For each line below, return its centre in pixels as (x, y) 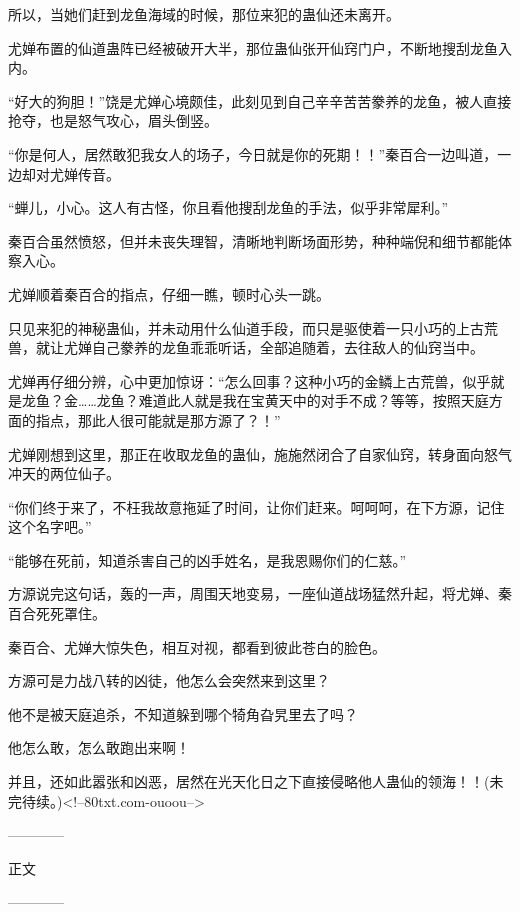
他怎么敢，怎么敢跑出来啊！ (99, 747)
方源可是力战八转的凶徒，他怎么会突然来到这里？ (169, 680)
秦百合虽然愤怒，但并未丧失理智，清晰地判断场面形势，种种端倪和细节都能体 (260, 240)
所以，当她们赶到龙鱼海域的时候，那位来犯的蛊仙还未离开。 (204, 14)
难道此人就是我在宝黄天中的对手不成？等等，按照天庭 (313, 400)
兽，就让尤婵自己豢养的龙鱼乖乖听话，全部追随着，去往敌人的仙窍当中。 (246, 347)
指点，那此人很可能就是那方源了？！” (158, 419)
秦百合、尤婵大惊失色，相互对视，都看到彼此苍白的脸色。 (197, 646)
